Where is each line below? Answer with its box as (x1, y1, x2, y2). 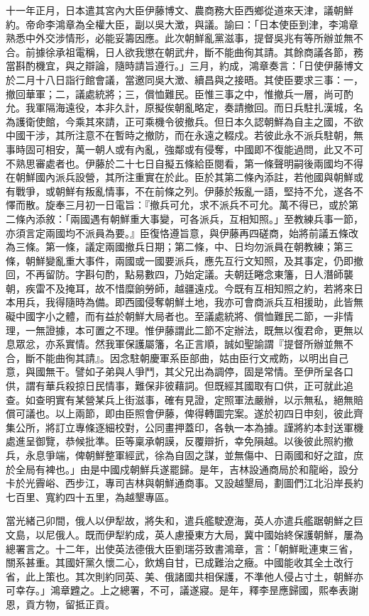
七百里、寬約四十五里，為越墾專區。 (6, 489, 175, 504)
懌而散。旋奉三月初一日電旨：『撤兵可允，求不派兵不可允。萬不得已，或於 (6, 197, 348, 212)
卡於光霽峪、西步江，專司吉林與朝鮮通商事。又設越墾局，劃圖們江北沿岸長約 (6, 475, 363, 490)
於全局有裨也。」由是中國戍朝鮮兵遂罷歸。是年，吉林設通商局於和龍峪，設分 (6, 461, 358, 476)
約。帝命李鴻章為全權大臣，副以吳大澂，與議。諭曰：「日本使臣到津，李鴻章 (6, 16, 358, 31)
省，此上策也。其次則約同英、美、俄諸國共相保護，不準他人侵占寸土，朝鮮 (6, 568, 353, 583)
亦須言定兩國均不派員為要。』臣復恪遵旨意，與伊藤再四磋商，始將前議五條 (6, 225, 348, 240)
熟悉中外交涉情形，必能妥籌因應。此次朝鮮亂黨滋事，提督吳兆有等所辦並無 (6, 31, 353, 45)
